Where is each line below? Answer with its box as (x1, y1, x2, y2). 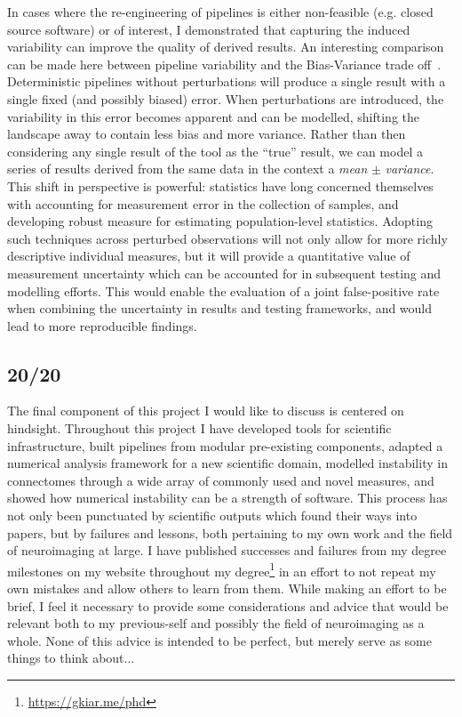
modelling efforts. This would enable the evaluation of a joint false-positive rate (7, 281, 440, 300)
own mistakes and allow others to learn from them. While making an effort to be (7, 579, 447, 598)
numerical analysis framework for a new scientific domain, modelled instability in (7, 454, 448, 472)
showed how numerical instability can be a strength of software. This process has (7, 488, 448, 507)
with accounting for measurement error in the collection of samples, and (7, 194, 399, 213)
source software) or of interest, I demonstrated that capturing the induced (7, 20, 410, 38)
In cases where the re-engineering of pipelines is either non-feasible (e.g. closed (7, 3, 434, 20)
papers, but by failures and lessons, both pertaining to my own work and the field (7, 523, 453, 542)
